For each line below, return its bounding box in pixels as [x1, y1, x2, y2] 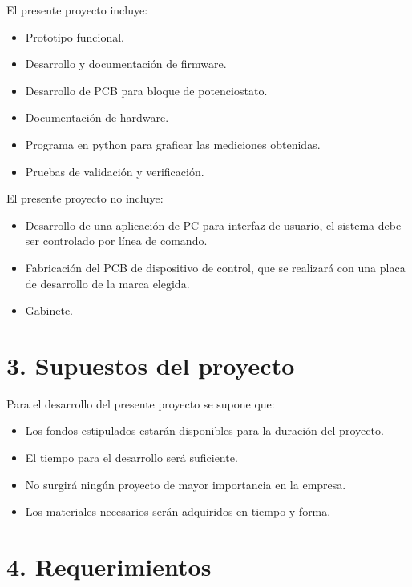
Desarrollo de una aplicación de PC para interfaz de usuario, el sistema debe [25, 216, 402, 233]
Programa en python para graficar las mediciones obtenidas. [25, 135, 321, 152]
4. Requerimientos [6, 550, 212, 582]
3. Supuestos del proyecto [6, 348, 295, 381]
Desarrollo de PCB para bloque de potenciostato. [25, 82, 268, 99]
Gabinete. [25, 302, 74, 319]
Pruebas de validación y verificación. [25, 163, 204, 179]
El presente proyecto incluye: [6, 2, 148, 18]
